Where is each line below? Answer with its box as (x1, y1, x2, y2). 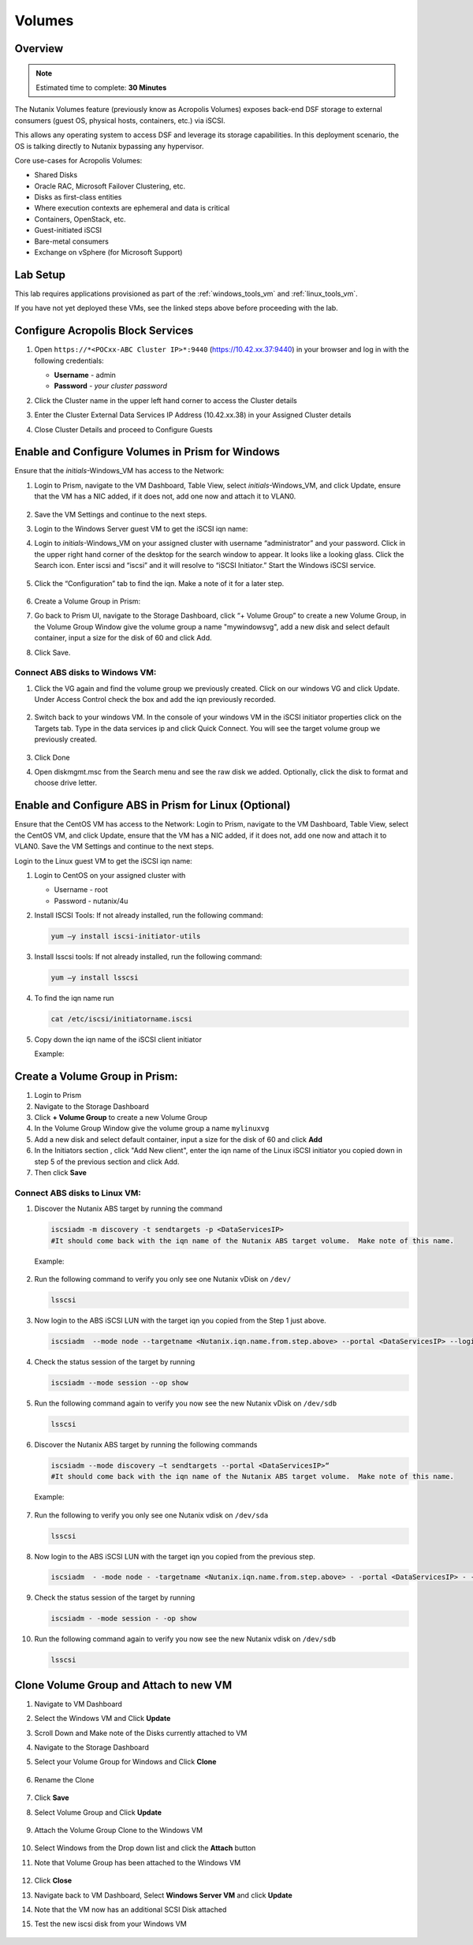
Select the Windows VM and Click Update (34, 1714, 171, 1723)
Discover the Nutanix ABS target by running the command (34, 1204, 223, 1214)
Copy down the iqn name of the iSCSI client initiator (34, 1034, 203, 1044)
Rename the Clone (34, 1775, 95, 1784)
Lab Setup (14, 268, 66, 282)
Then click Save (34, 1168, 87, 1178)
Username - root (54, 885, 108, 894)
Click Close (34, 1876, 73, 1885)
